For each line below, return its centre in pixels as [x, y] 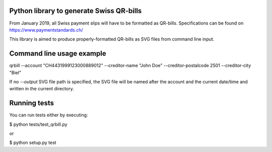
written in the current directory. [42, 89]
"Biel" [15, 72]
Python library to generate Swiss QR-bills [76, 11]
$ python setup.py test [33, 142]
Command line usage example [58, 53]
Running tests [32, 103]
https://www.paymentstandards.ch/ [46, 30]
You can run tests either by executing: [49, 115]
